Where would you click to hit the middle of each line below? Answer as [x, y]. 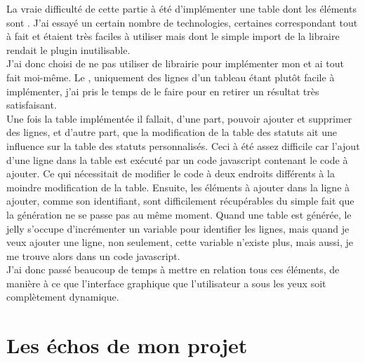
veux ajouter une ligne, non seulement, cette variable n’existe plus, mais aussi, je [180, 242]
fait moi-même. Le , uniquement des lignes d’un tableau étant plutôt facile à [171, 77]
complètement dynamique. [63, 297]
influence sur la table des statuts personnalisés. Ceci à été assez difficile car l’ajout [183, 145]
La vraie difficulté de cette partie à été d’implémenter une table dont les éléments [181, 8]
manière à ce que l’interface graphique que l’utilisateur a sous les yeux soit [166, 283]
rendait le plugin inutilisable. [68, 49]
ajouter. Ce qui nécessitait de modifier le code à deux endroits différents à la [171, 173]
